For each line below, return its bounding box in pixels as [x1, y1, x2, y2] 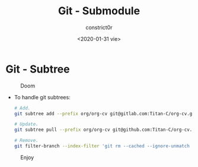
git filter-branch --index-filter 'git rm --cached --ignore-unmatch [14, 143, 190, 149]
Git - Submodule [58, 4, 140, 18]
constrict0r [85, 24, 113, 31]
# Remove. [14, 138, 39, 144]
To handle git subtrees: [14, 93, 71, 100]
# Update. [14, 121, 39, 127]
